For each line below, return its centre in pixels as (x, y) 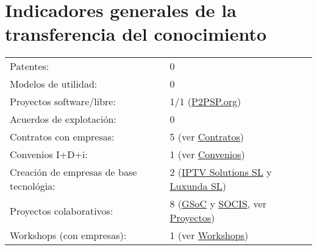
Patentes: (30, 66)
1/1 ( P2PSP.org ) (205, 102)
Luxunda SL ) (198, 186)
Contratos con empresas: (62, 137)
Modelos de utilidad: (54, 84)
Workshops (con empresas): (68, 235)
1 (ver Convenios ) (207, 155)
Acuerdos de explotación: (63, 119)
